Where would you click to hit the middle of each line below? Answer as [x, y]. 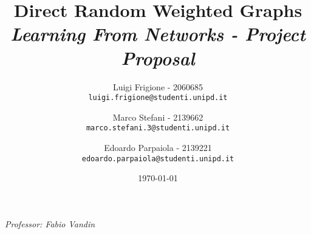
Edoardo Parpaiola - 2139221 [158, 147]
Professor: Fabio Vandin [50, 223]
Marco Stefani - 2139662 [158, 117]
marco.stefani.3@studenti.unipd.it [158, 128]
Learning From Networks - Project [158, 34]
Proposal [158, 58]
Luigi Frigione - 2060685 [158, 86]
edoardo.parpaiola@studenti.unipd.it [158, 159]
